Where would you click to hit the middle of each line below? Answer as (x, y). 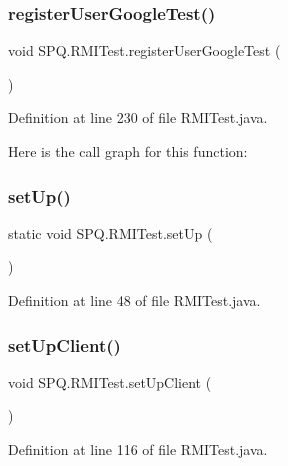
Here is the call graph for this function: (128, 151)
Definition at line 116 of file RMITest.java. (138, 449)
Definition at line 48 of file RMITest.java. (134, 300)
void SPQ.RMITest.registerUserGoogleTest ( (144, 50)
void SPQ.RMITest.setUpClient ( (110, 381)
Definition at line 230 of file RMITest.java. (138, 117)
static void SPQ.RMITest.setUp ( (110, 232)
